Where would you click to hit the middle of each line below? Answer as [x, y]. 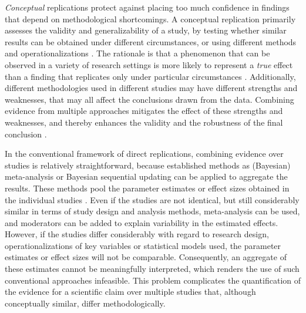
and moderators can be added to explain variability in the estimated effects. [142, 222]
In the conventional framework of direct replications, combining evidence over [144, 154]
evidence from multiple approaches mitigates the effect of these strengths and [144, 111]
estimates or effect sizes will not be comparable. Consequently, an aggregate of [146, 257]
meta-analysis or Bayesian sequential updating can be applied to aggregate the [146, 176]
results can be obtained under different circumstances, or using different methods [151, 41]
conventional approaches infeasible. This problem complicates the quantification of [153, 280]
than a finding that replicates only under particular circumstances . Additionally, [150, 76]
